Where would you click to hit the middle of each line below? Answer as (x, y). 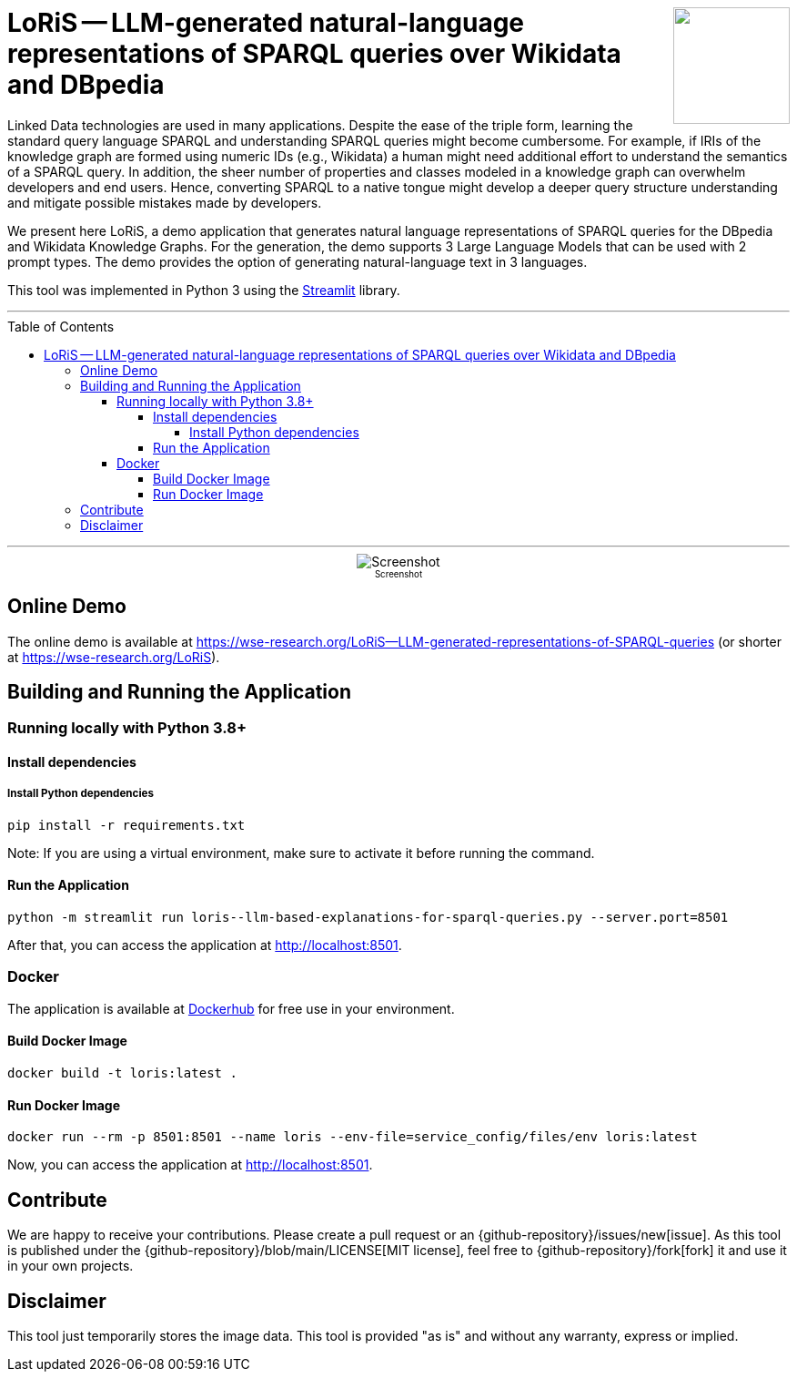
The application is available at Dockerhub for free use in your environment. (231, 1008)
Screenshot (398, 574)
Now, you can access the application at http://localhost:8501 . (190, 1165)
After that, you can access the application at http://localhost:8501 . (205, 945)
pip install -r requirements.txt (126, 825)
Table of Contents (61, 326)
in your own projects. (71, 1266)
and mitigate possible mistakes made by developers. (165, 202)
